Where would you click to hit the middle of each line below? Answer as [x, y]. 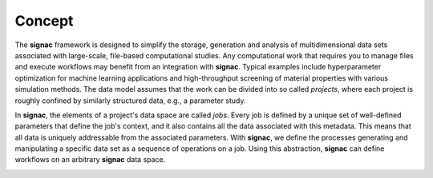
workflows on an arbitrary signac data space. [90, 160]
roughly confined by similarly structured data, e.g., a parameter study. [130, 101]
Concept [44, 21]
